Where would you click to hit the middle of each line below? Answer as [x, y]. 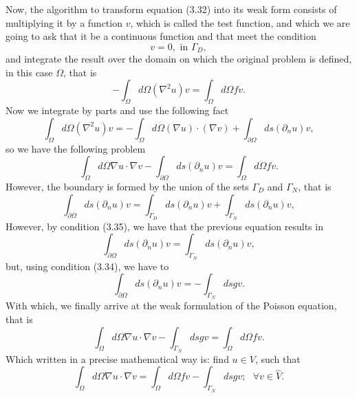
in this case [29, 72]
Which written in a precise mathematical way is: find [117, 358]
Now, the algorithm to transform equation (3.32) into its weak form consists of [171, 9]
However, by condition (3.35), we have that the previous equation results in [164, 226]
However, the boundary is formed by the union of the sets [127, 186]
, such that [278, 358]
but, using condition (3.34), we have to [87, 266]
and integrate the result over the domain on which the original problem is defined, [179, 59]
